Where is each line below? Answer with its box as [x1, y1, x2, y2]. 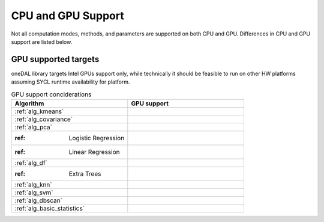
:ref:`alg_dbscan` [14, 196, 63, 205]
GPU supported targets [11, 54, 100, 64]
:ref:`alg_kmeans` [14, 107, 64, 116]
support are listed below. [11, 38, 73, 45]
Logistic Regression [68, 134, 125, 142]
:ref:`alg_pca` [14, 123, 52, 131]
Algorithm [14, 99, 44, 108]
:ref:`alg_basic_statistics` [14, 205, 85, 212]
